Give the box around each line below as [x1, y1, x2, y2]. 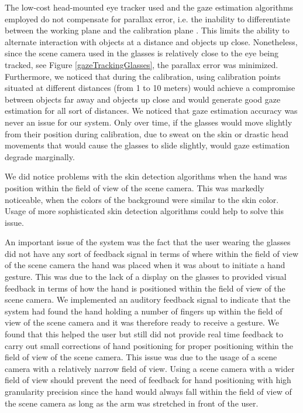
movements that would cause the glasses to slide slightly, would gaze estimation [5, 139, 290, 151]
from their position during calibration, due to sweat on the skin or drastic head [5, 127, 289, 140]
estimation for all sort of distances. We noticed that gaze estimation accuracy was [5, 104, 298, 117]
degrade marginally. [5, 150, 75, 163]
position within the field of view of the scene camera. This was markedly [5, 181, 264, 194]
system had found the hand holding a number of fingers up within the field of [5, 304, 283, 317]
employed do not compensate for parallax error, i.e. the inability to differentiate [5, 12, 290, 25]
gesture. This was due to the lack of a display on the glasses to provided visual [5, 270, 287, 283]
